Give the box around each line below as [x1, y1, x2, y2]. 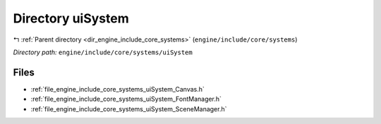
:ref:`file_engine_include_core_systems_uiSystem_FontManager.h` [30, 95, 222, 104]
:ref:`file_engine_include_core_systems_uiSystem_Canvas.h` [30, 85, 205, 93]
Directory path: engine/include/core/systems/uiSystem [13, 48, 193, 56]
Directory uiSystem [13, 11, 130, 26]
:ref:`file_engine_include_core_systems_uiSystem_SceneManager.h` [30, 104, 227, 113]
